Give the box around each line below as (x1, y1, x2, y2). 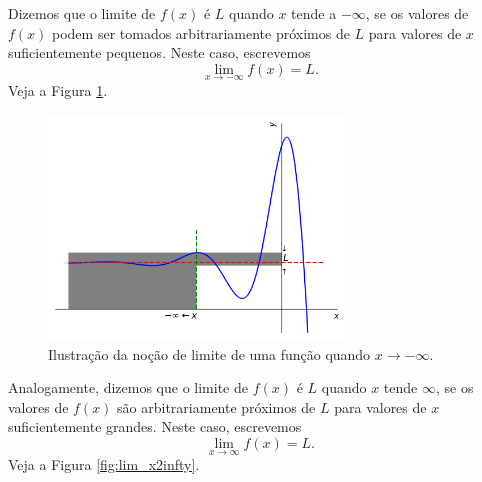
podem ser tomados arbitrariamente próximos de (52, 22, 350, 43)
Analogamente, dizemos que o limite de (8, 377, 248, 398)
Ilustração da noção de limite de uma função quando (48, 343, 371, 364)
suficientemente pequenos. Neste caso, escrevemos (8, 42, 311, 63)
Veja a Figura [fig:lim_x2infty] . (8, 454, 200, 475)
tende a (291, 3, 337, 23)
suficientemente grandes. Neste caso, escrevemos (8, 416, 302, 437)
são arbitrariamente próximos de (117, 396, 316, 417)
